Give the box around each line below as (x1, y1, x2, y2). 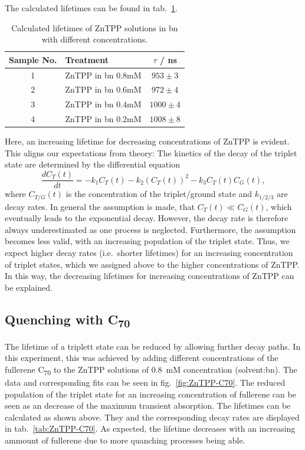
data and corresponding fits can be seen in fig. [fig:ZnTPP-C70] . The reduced (5, 376, 286, 389)
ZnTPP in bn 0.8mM (65, 68, 142, 81)
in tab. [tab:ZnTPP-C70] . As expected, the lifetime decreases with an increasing (5, 422, 296, 435)
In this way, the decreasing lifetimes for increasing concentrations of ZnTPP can (5, 270, 294, 282)
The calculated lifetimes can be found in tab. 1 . (5, 2, 178, 14)
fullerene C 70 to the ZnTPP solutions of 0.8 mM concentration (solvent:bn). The (5, 363, 297, 377)
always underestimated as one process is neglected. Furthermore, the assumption (5, 223, 296, 235)
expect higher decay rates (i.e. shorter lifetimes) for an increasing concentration (5, 246, 293, 258)
